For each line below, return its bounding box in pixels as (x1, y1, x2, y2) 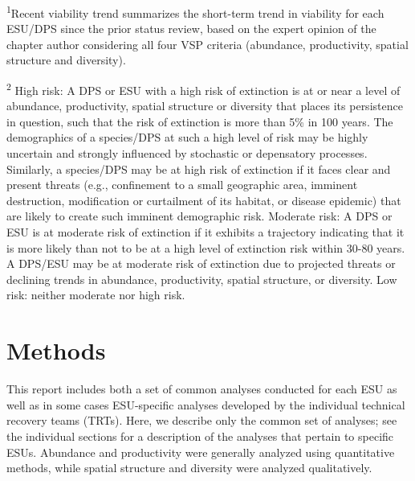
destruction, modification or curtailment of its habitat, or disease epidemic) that (6, 191, 401, 208)
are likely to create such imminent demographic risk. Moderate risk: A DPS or (6, 208, 393, 224)
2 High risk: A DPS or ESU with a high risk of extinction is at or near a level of (6, 80, 401, 98)
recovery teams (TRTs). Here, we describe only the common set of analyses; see (6, 412, 397, 429)
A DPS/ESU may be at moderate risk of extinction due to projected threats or (6, 255, 396, 272)
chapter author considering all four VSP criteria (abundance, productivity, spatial (6, 35, 409, 52)
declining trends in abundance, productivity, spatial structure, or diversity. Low (6, 270, 397, 287)
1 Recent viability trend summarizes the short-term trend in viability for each (6, 2, 384, 21)
